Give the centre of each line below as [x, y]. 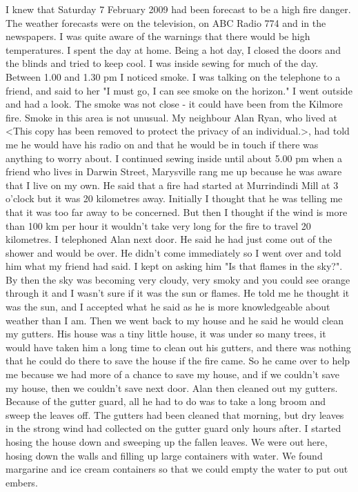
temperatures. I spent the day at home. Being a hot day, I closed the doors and [173, 49]
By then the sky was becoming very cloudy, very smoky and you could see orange [178, 279]
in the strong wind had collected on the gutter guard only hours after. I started [173, 428]
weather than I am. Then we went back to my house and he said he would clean [175, 320]
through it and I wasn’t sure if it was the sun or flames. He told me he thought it [178, 293]
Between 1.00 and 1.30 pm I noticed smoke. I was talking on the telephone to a [173, 76]
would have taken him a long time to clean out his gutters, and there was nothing [178, 347]
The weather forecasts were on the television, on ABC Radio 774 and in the [166, 22]
